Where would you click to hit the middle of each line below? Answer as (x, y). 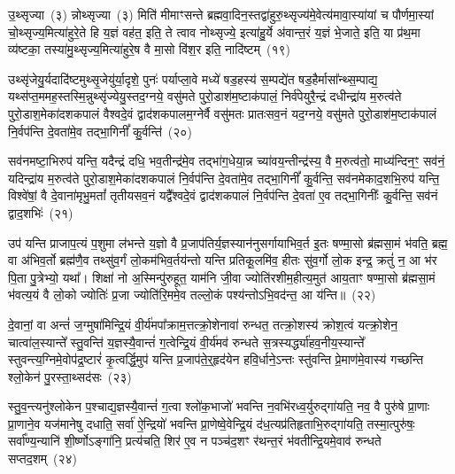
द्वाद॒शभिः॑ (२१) (41, 212)
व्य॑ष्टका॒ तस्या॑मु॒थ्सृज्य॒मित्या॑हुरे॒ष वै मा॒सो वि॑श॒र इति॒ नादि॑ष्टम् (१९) (150, 49)
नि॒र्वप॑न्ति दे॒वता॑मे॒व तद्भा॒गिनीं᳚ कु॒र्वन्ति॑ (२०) (100, 131)
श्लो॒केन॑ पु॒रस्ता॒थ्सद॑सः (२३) (70, 376)
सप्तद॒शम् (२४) (42, 458)
